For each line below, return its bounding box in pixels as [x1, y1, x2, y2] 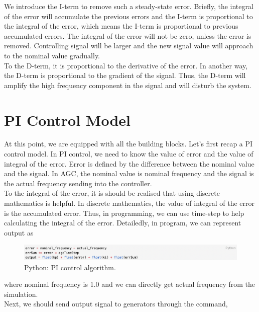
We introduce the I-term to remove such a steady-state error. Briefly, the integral [4, 1, 253, 11]
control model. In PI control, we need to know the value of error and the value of [4, 148, 253, 159]
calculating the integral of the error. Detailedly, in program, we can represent [4, 217, 241, 228]
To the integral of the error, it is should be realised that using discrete [4, 188, 220, 198]
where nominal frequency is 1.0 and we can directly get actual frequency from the [4, 279, 255, 289]
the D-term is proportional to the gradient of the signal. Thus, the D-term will [4, 70, 246, 81]
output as [4, 227, 34, 238]
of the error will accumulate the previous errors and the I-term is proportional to [4, 11, 253, 21]
